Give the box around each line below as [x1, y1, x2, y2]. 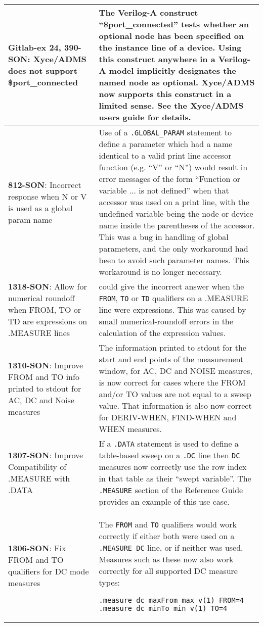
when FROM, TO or [8, 304, 81, 315]
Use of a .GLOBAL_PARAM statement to [99, 126, 232, 138]
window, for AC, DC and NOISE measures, [99, 365, 252, 376]
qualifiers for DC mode [8, 565, 89, 577]
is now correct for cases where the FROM [99, 376, 246, 388]
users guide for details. [99, 111, 191, 123]
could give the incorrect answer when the [99, 280, 244, 292]
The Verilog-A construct [99, 7, 198, 18]
